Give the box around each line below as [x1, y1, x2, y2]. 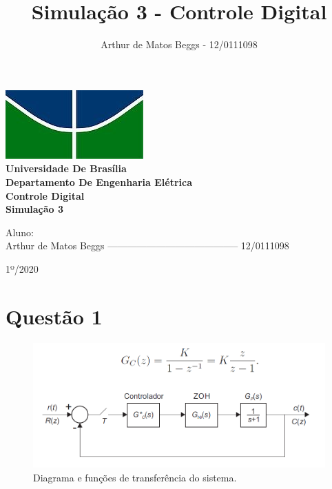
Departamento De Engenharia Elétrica [6, 174, 192, 189]
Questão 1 [6, 302, 103, 330]
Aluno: [6, 225, 34, 239]
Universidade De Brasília [6, 161, 127, 176]
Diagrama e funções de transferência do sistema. [33, 470, 237, 484]
